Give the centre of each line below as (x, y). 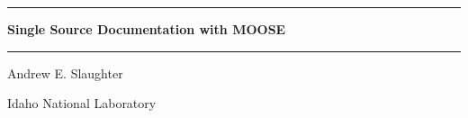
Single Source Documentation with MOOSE (147, 29)
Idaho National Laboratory (82, 103)
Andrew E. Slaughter (65, 73)
